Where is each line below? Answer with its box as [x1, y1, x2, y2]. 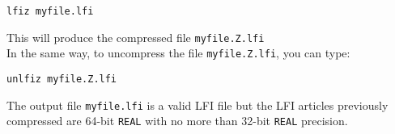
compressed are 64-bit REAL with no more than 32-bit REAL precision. [6, 112, 348, 129]
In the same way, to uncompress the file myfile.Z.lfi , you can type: [6, 44, 350, 61]
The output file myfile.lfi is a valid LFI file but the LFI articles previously [6, 96, 389, 113]
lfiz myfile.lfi [6, 6, 94, 17]
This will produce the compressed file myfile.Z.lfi [6, 28, 265, 45]
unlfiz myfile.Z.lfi [6, 73, 117, 85]
